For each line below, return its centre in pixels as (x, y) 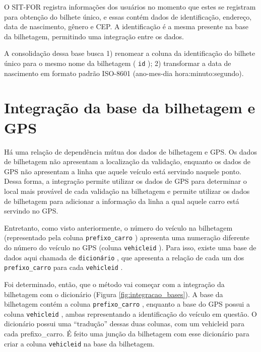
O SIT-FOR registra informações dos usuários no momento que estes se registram (130, 7)
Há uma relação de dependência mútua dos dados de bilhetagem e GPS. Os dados (130, 151)
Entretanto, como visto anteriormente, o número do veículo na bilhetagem (118, 227)
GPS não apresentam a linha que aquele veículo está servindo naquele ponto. (123, 171)
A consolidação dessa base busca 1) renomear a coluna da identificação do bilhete (130, 53)
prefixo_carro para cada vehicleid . (63, 267)
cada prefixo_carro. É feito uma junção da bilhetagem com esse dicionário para (127, 333)
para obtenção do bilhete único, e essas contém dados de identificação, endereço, (128, 16)
